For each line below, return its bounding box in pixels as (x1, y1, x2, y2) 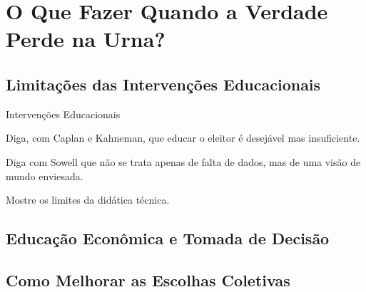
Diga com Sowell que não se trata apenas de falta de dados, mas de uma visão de (6, 154, 361, 169)
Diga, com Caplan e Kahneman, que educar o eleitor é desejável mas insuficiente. (6, 130, 360, 145)
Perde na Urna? (6, 24, 166, 53)
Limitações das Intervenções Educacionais (6, 73, 321, 95)
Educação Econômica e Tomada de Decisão (6, 227, 330, 249)
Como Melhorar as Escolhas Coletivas (6, 268, 290, 291)
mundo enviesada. (6, 168, 83, 183)
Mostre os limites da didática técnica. (6, 192, 170, 207)
